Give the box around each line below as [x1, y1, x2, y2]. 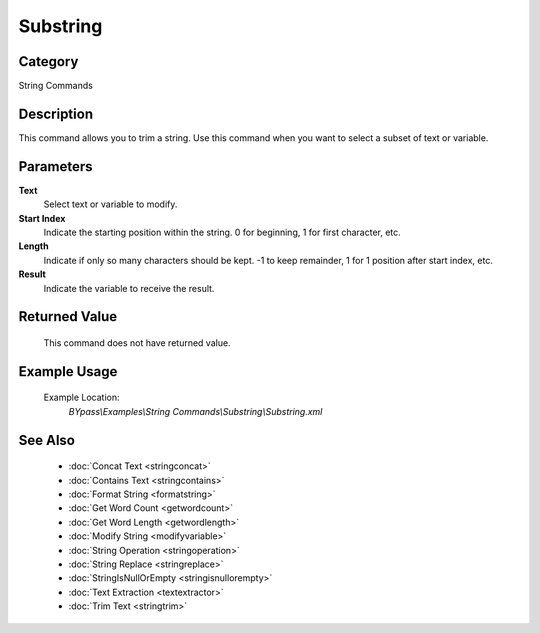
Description [18, 105, 94, 122]
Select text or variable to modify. [43, 198, 178, 210]
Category [18, 53, 79, 70]
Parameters [18, 158, 93, 175]
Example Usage [18, 363, 118, 380]
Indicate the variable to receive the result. [43, 282, 215, 294]
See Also [18, 431, 75, 449]
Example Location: [43, 391, 120, 404]
